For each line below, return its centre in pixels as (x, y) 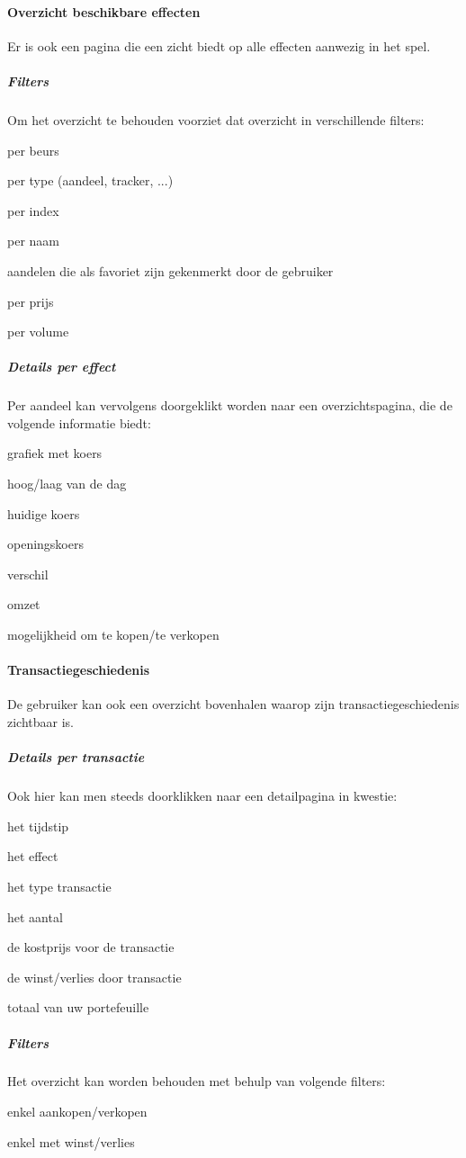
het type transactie (59, 886)
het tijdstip (38, 826)
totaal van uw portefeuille (78, 1007)
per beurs (33, 150)
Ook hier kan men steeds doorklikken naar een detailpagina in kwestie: (202, 796)
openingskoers (45, 544)
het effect (33, 856)
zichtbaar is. (41, 722)
